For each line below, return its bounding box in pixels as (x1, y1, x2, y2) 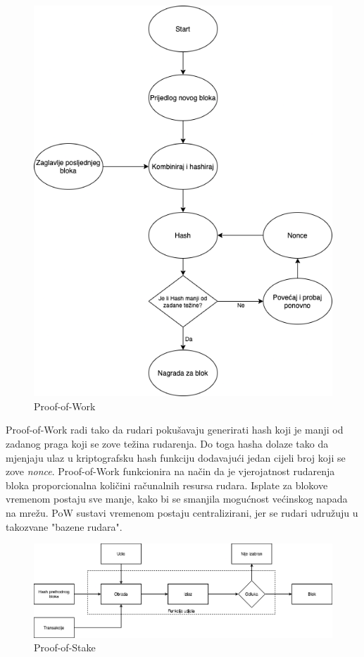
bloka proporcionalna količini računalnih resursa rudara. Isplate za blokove (6, 477, 328, 492)
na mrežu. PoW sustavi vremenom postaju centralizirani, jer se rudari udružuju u (6, 505, 358, 520)
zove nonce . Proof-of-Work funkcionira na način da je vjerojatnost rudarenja (6, 464, 335, 479)
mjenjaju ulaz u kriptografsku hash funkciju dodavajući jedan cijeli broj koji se (6, 450, 346, 465)
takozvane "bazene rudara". (6, 519, 123, 534)
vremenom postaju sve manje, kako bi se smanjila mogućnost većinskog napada (6, 491, 348, 506)
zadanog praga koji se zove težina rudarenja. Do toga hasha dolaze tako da (6, 436, 329, 450)
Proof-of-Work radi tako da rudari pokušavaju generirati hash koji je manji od (6, 422, 344, 437)
